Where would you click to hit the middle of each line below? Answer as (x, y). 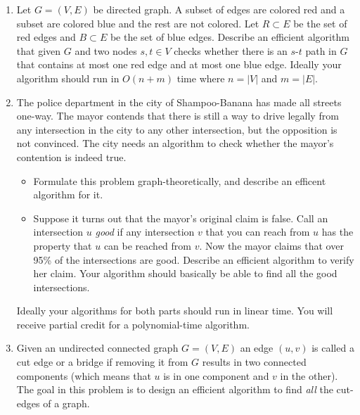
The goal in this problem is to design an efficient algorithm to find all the (175, 389)
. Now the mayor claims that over (271, 245)
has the (337, 232)
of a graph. (66, 403)
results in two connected (254, 362)
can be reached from (148, 245)
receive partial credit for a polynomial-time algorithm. (133, 324)
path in (321, 50)
